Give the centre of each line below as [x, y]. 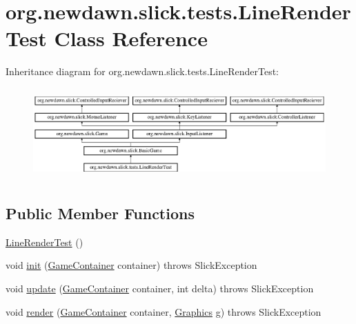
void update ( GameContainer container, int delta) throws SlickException [160, 288]
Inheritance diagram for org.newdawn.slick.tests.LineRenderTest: [142, 71]
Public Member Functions [100, 213]
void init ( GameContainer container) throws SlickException [131, 265]
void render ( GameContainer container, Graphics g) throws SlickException [164, 311]
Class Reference [131, 38]
